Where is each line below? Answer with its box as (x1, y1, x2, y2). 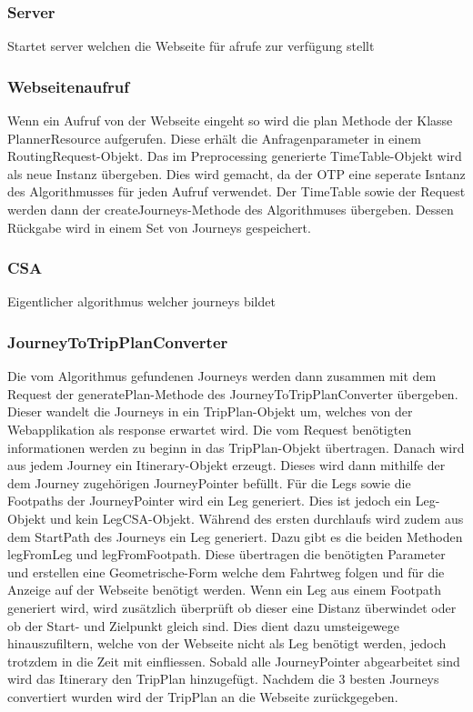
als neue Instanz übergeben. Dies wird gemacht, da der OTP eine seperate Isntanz (7, 164, 466, 183)
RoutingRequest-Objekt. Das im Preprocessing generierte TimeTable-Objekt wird (7, 146, 462, 165)
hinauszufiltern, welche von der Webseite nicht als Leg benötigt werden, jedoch (7, 634, 447, 653)
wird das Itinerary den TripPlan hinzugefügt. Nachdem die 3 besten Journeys (7, 669, 439, 688)
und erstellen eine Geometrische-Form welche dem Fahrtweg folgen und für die (7, 562, 445, 581)
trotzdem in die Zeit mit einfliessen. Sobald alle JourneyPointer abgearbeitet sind (7, 651, 460, 670)
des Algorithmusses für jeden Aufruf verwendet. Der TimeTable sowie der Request (7, 182, 466, 201)
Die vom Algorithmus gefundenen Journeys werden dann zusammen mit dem (7, 366, 437, 386)
